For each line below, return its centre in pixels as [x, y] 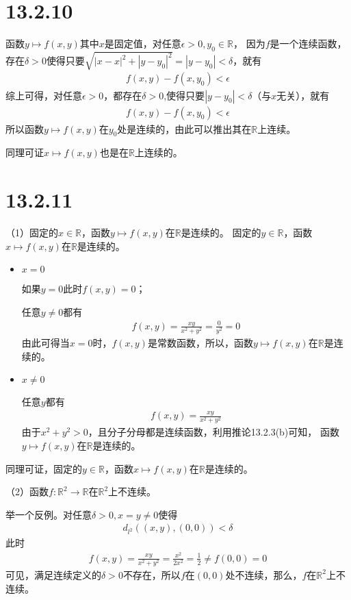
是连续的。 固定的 [221, 233]
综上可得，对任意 [44, 95]
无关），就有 [303, 95]
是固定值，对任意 [143, 43]
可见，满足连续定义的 [53, 574]
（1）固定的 [32, 233]
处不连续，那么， [264, 574]
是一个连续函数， [308, 43]
